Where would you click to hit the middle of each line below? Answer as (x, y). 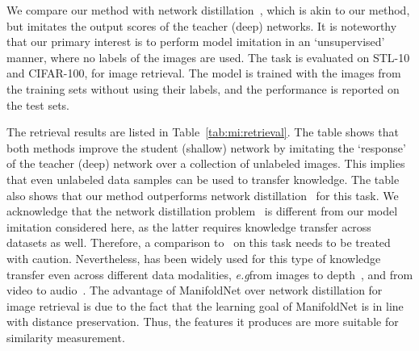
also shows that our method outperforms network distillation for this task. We (203, 195)
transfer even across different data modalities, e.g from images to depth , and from (210, 274)
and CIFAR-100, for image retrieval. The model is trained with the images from (204, 73)
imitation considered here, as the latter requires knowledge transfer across (189, 226)
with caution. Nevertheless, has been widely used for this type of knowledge (194, 258)
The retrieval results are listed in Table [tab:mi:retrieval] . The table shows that (203, 132)
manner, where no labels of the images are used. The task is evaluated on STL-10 (208, 57)
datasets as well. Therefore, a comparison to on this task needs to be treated (199, 242)
